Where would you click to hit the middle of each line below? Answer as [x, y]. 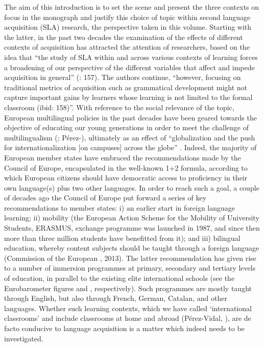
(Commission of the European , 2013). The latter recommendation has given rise [130, 258]
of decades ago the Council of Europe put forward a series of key [105, 198]
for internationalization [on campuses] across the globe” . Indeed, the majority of [130, 147]
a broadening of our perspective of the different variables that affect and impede [129, 67]
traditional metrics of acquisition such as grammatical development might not [126, 87]
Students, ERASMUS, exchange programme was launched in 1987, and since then [132, 228]
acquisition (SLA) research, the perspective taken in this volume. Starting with [128, 27]
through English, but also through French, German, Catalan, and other [116, 298]
